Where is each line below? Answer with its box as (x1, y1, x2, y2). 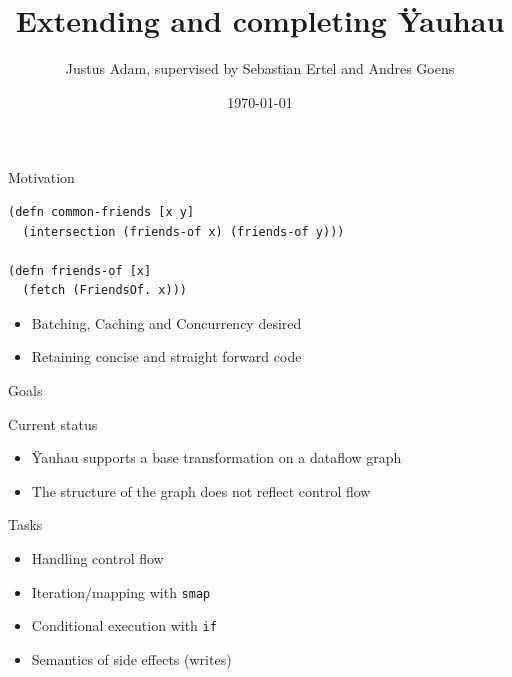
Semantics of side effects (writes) (31, 648, 232, 669)
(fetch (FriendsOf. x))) (22, 283, 187, 298)
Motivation (8, 167, 75, 188)
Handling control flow (31, 548, 164, 569)
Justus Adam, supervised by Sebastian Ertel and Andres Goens (65, 58, 455, 79)
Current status (8, 413, 98, 434)
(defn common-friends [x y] (8, 204, 195, 219)
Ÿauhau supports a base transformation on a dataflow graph (31, 447, 402, 468)
